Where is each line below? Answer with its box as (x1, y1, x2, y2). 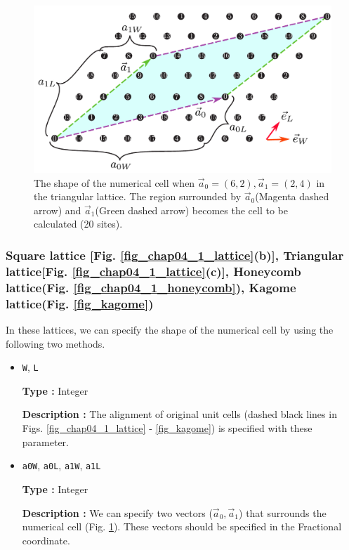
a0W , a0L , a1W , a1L (22, 458, 101, 473)
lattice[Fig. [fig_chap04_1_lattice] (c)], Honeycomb (6, 262, 301, 280)
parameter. (22, 434, 69, 449)
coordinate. (22, 532, 70, 547)
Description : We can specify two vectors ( (22, 505, 213, 520)
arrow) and (34, 202, 81, 217)
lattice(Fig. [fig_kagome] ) (6, 294, 154, 312)
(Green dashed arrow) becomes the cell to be (95, 202, 288, 217)
